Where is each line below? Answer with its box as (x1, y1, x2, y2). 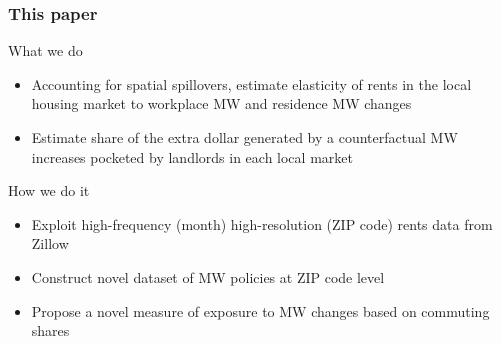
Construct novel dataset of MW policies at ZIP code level (31, 266, 385, 287)
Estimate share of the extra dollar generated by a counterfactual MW (31, 127, 458, 147)
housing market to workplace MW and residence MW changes (31, 93, 412, 114)
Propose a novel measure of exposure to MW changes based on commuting (31, 300, 490, 321)
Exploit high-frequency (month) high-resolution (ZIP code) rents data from (31, 213, 493, 234)
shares (31, 320, 70, 341)
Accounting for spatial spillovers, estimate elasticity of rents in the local (31, 73, 472, 94)
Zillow (31, 233, 69, 254)
